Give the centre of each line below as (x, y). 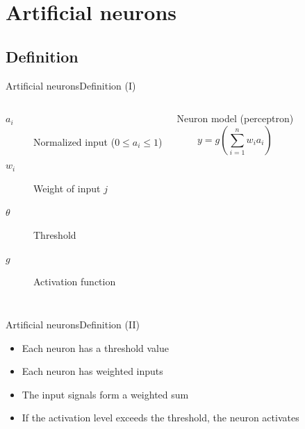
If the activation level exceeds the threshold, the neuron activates (160, 418)
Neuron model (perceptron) (235, 118)
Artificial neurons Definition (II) (73, 324)
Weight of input (67, 188)
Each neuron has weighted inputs (92, 371)
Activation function (75, 281)
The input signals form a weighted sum (105, 394)
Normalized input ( (74, 141)
